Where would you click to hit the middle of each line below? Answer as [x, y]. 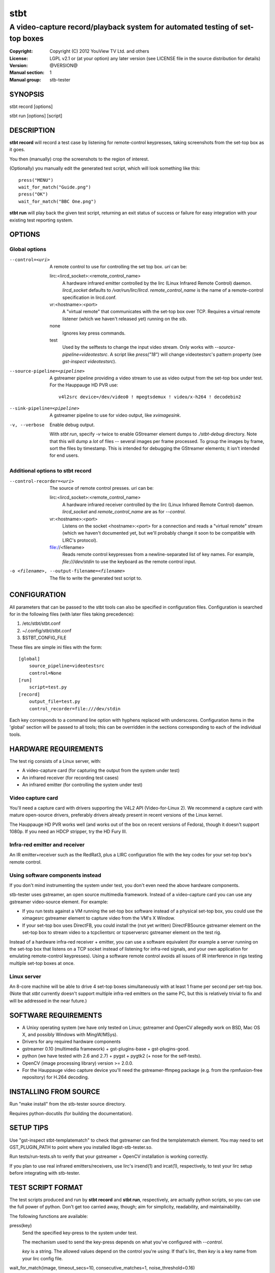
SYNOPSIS [27, 94]
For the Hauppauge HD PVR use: [84, 385]
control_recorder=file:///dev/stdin [75, 709]
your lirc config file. [43, 1258]
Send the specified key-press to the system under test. [80, 1233]
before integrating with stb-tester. [45, 1173]
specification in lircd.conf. [89, 297]
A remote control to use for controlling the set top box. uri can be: [118, 267]
